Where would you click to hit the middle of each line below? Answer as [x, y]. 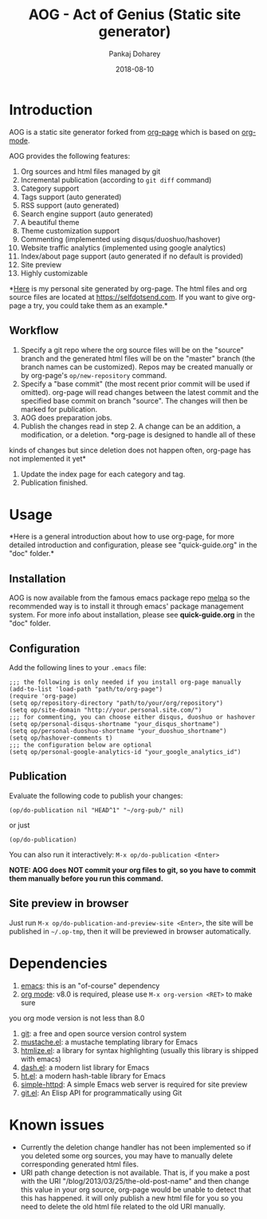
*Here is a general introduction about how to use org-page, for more [122, 537]
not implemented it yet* [48, 458]
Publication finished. [54, 482]
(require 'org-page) [43, 696]
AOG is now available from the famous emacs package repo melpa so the [130, 598]
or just [20, 825]
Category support [50, 188]
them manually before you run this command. [86, 878]
